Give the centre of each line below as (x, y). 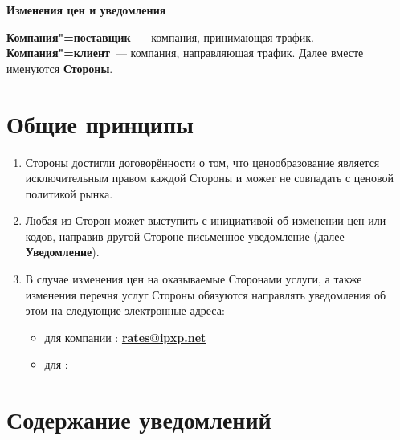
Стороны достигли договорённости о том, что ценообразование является (202, 162)
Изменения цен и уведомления (86, 10)
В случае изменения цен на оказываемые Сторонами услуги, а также (194, 279)
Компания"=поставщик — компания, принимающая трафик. (160, 37)
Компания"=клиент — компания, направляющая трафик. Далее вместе (185, 53)
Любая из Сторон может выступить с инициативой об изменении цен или (206, 220)
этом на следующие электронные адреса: (125, 310)
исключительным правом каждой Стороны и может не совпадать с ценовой (210, 178)
